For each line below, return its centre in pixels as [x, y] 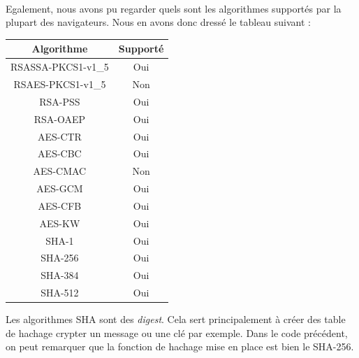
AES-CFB [60, 205]
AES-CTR [59, 136]
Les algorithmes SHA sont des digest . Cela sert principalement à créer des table [176, 319]
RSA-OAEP [60, 119]
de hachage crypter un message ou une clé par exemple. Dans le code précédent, [177, 332]
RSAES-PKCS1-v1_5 [60, 84]
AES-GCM [60, 188]
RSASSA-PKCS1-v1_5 [60, 67]
